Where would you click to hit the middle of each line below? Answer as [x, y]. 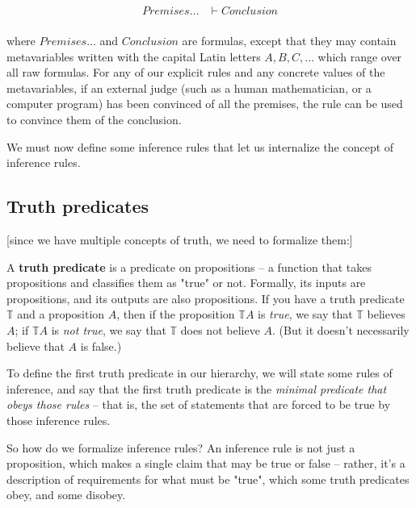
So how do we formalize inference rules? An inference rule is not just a [181, 447]
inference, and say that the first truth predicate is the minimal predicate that [197, 388]
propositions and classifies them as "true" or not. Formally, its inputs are [186, 283]
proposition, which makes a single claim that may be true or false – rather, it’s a [206, 463]
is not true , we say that [109, 329]
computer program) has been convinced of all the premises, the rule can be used [205, 104]
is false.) [101, 346]
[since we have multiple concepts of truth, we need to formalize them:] [180, 240]
